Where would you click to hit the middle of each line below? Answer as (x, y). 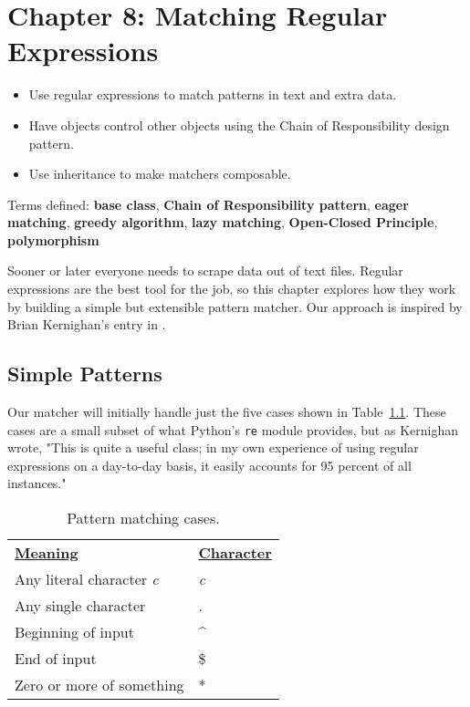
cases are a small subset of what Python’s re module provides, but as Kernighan (233, 429)
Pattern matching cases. (143, 518)
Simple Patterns (85, 374)
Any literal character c (87, 579)
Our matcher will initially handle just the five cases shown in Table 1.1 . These (227, 412)
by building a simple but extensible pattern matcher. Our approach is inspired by (235, 306)
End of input (56, 659)
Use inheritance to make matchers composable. (160, 174)
